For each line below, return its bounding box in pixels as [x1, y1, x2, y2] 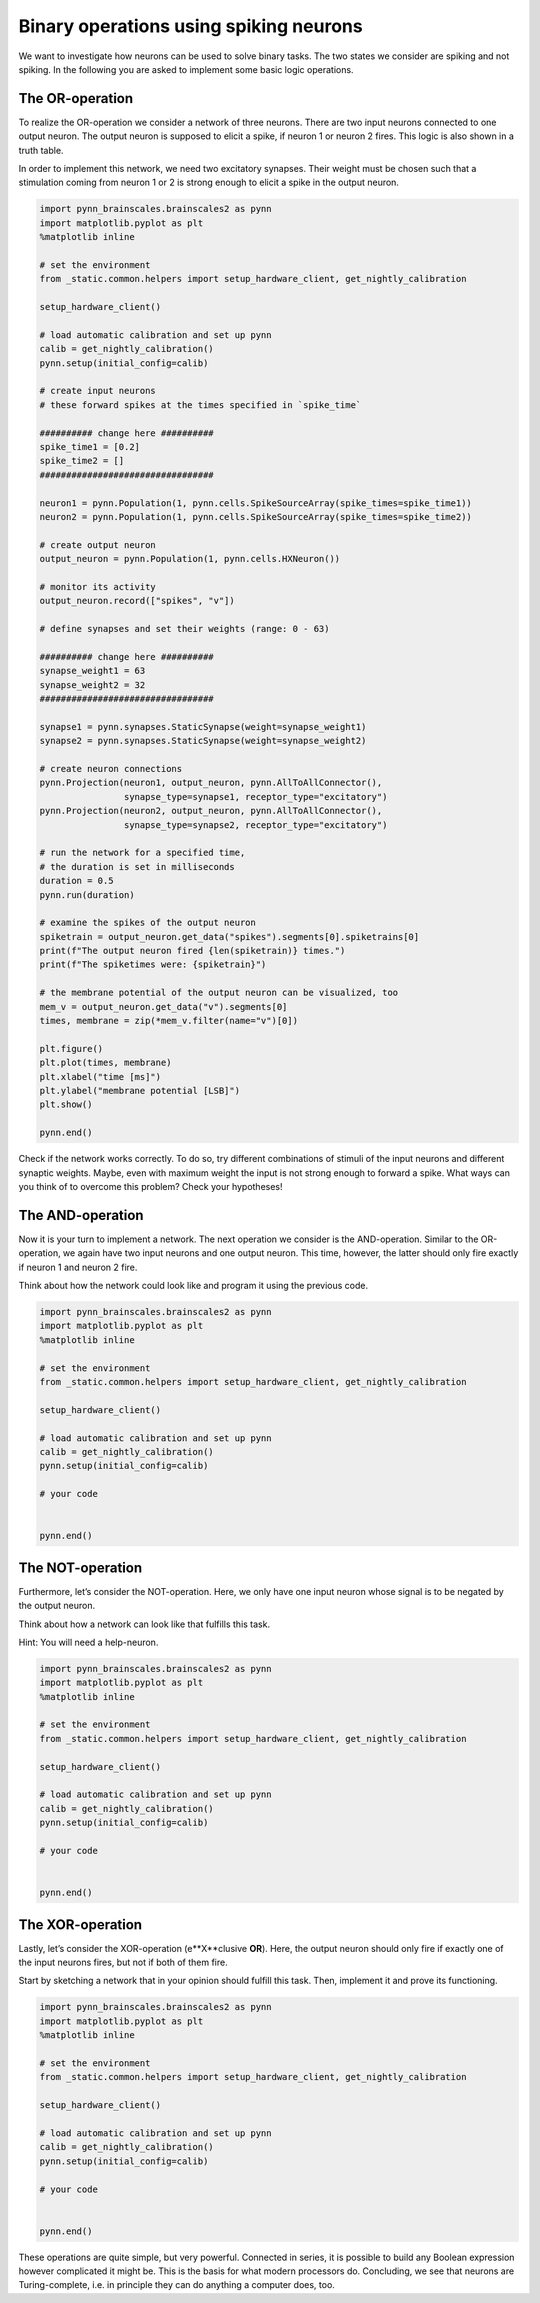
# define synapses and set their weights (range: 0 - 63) [39, 623, 330, 635]
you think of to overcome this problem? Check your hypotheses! [18, 1180, 284, 1192]
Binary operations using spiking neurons [18, 15, 364, 37]
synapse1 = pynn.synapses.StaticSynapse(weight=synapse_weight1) [39, 721, 367, 732]
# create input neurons [39, 385, 157, 397]
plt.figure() [39, 1043, 104, 1054]
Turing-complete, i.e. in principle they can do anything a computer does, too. [18, 2279, 335, 2291]
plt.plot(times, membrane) [39, 1057, 172, 1069]
